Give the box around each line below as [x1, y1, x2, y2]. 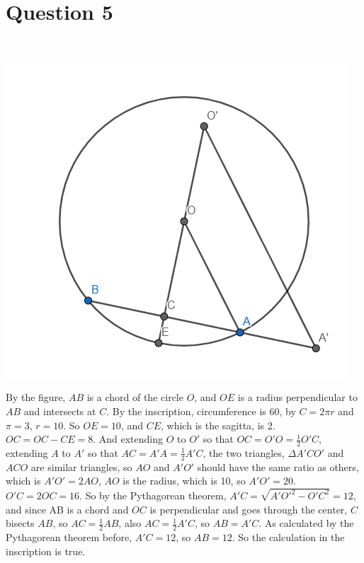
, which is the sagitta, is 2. [161, 417, 275, 432]
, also [118, 516, 142, 530]
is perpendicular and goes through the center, [149, 501, 348, 516]
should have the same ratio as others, [197, 459, 359, 474]
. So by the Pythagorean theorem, [79, 488, 227, 503]
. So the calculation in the [232, 530, 345, 545]
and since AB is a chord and [6, 501, 129, 516]
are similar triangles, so [30, 459, 132, 474]
